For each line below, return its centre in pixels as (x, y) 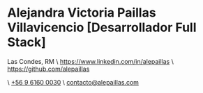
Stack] (27, 42)
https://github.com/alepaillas (48, 69)
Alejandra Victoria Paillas (82, 13)
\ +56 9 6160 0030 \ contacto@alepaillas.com (73, 82)
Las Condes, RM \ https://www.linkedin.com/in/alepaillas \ (91, 61)
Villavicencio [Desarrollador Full (102, 27)
